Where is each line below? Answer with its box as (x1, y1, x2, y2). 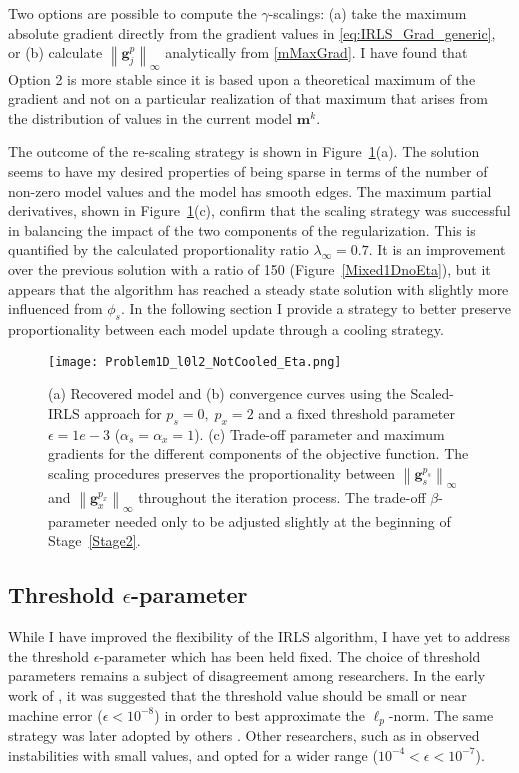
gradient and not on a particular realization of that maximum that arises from (8, 88, 488, 109)
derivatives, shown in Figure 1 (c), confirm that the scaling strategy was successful (8, 200, 511, 221)
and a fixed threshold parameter (258, 402, 455, 423)
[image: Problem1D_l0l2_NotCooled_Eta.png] (48, 354, 342, 369)
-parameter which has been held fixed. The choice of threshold (99, 645, 481, 666)
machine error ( (8, 704, 103, 725)
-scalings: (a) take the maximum (268, 3, 467, 23)
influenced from (8, 298, 103, 319)
